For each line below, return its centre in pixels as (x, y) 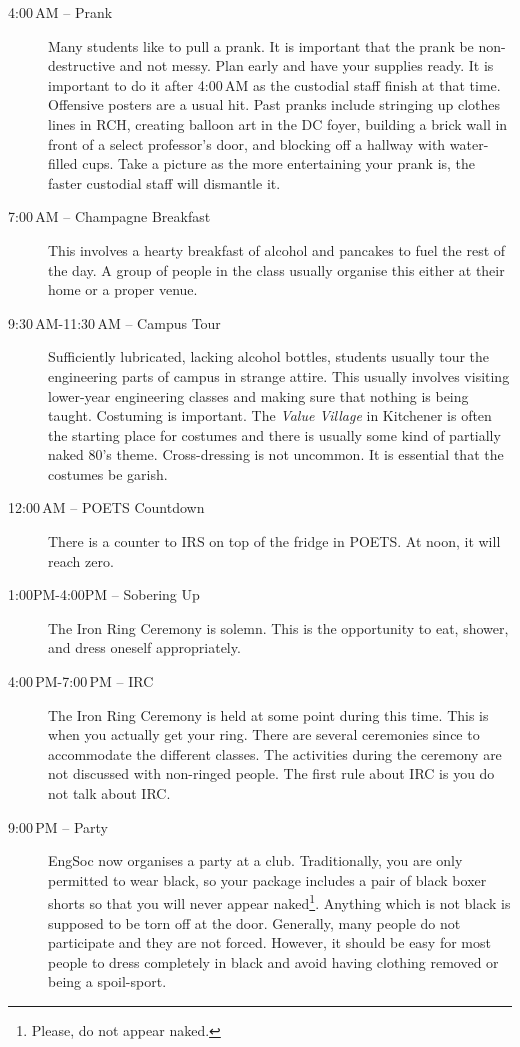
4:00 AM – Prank (60, 12)
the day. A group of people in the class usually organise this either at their (276, 269)
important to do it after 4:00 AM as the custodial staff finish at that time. (274, 84)
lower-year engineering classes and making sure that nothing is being (258, 395)
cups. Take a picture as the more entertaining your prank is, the (279, 163)
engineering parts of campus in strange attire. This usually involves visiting (279, 375)
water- (469, 143)
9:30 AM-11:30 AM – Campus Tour (114, 322)
